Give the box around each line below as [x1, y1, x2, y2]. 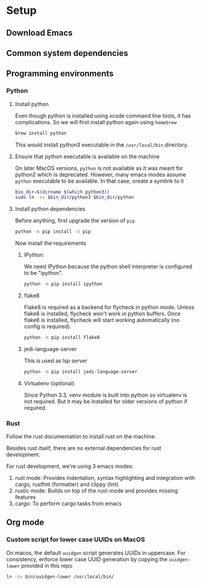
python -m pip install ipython [23, 281, 103, 287]
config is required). [23, 323, 72, 330]
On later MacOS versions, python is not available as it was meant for [14, 164, 184, 172]
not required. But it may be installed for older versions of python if [23, 397, 188, 405]
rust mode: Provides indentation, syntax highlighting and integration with [14, 474, 196, 482]
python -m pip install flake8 [23, 335, 100, 341]
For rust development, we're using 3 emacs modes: [6, 462, 134, 470]
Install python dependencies [14, 206, 85, 213]
